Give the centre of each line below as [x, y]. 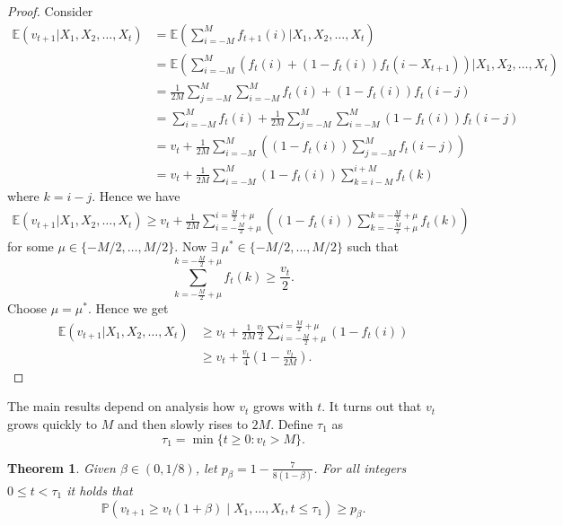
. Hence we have [136, 195]
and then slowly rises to [182, 424]
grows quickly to [53, 424]
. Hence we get [128, 308]
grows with [283, 406]
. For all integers [360, 467]
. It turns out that [372, 406]
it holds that [100, 490]
